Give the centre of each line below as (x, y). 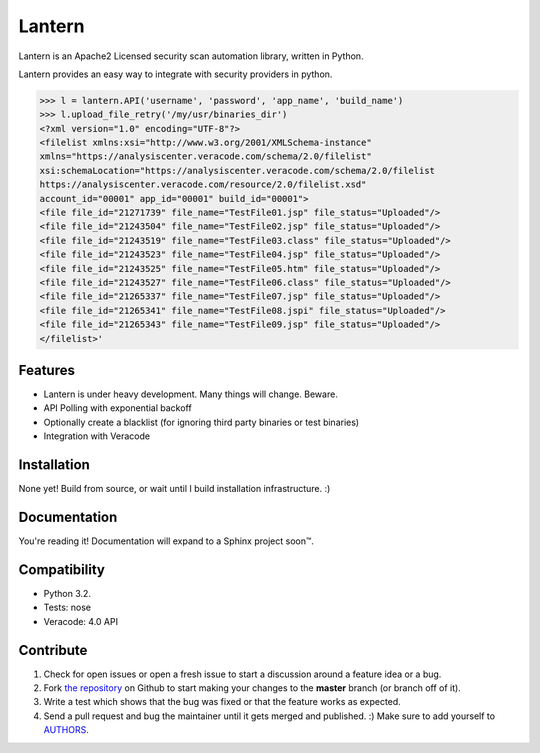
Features (46, 370)
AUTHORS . (66, 730)
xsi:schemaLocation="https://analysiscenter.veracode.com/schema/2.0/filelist (237, 170)
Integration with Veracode (96, 436)
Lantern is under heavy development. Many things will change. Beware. (191, 394)
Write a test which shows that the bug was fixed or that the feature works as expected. (222, 702)
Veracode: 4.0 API (81, 621)
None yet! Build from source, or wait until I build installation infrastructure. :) (174, 489)
